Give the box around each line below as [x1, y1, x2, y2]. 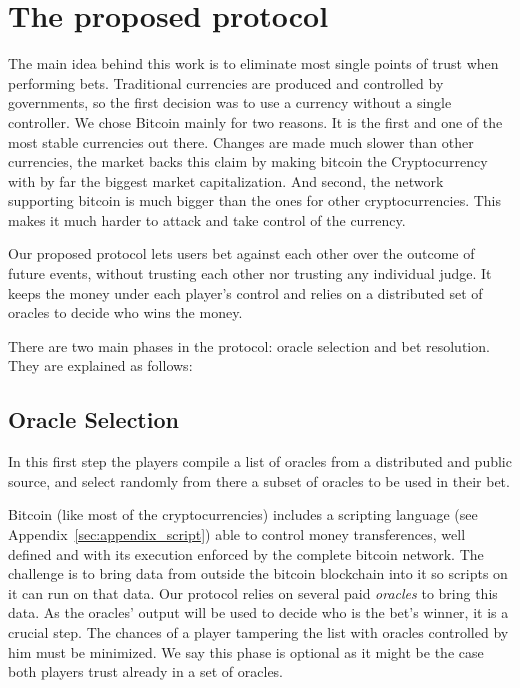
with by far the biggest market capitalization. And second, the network [8, 170, 444, 191]
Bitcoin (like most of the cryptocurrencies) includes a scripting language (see [8, 504, 478, 525]
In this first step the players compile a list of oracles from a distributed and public [8, 451, 512, 472]
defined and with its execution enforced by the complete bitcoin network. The [8, 543, 484, 564]
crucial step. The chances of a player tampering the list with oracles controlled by [8, 621, 509, 642]
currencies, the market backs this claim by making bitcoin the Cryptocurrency [8, 151, 488, 172]
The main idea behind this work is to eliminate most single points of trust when [8, 53, 499, 74]
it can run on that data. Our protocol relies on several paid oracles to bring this [8, 582, 498, 603]
